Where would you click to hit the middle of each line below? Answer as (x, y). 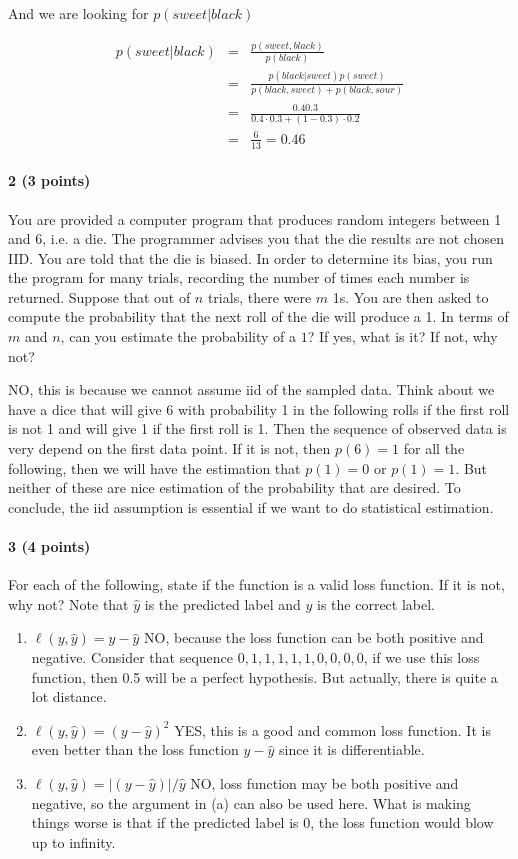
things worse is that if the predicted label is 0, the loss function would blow (262, 822)
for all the (434, 448)
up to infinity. (73, 841)
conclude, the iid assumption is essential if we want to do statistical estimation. (251, 506)
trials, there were (259, 296)
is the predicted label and (222, 603)
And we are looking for (78, 13)
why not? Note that (68, 603)
